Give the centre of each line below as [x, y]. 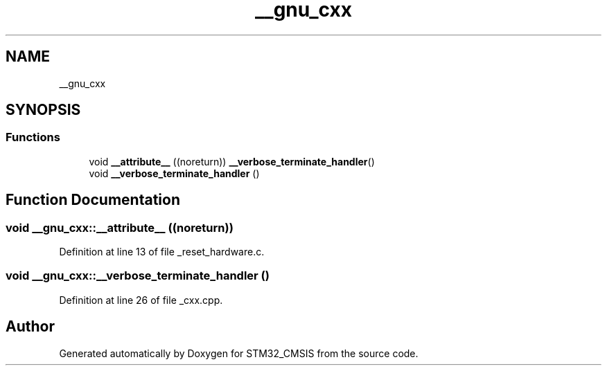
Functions [33, 137]
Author [30, 327]
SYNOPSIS [43, 110]
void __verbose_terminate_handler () [174, 173]
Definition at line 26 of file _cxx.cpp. [141, 300]
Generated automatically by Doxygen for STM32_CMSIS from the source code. [239, 353]
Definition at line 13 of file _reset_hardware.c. [162, 252]
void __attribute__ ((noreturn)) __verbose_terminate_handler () [232, 161]
